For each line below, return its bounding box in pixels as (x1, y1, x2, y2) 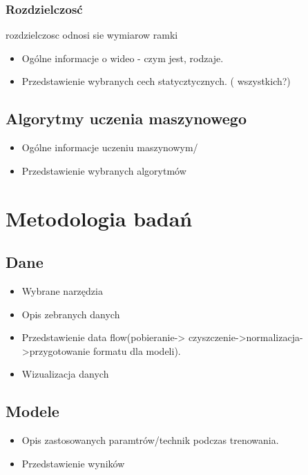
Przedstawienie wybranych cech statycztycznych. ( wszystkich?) (21, 74, 291, 88)
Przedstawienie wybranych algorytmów (21, 163, 186, 177)
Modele (6, 400, 59, 422)
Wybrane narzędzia (21, 283, 103, 298)
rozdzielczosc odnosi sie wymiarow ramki (6, 28, 178, 42)
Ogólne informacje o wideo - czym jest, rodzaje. (21, 50, 224, 65)
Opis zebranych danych (21, 307, 120, 321)
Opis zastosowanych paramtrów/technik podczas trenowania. (21, 433, 279, 447)
